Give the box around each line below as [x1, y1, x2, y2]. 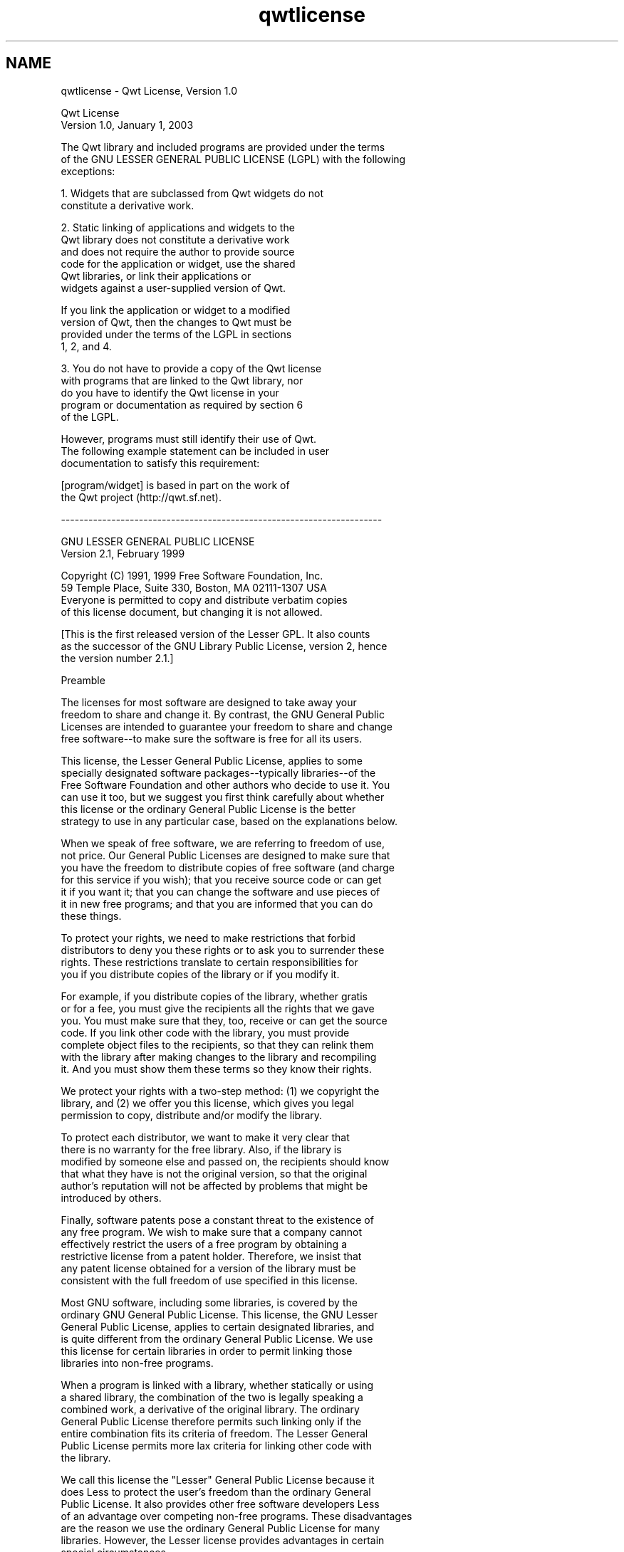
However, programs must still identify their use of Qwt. [61, 432, 317, 445]
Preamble [61, 673, 105, 686]
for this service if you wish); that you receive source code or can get [61, 873, 382, 886]
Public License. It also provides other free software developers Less [61, 1497, 380, 1510]
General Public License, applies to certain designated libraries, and [61, 1320, 375, 1333]
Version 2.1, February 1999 [61, 547, 185, 560]
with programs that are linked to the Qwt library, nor [61, 374, 303, 387]
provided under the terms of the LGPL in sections [61, 327, 292, 340]
